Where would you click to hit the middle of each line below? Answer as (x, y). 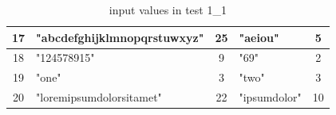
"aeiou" (259, 37)
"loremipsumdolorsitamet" (99, 97)
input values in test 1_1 (168, 10)
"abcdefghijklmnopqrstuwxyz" (120, 37)
